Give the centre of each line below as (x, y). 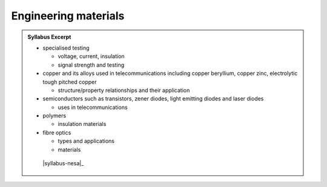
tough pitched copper (70, 82)
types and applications (86, 141)
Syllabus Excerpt (49, 37)
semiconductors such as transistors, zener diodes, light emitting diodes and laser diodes (153, 99)
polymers (54, 116)
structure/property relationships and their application (124, 90)
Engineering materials (68, 16)
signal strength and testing (91, 65)
